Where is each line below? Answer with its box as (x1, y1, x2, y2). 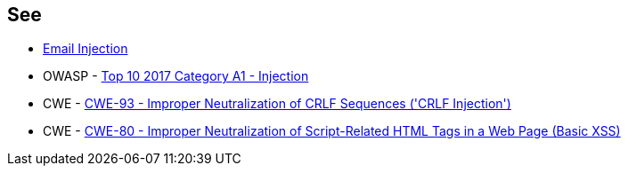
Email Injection (43, 41, 128, 57)
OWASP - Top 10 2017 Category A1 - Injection (43, 68, 309, 84)
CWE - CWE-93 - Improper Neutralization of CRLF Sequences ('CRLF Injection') (43, 96, 511, 112)
